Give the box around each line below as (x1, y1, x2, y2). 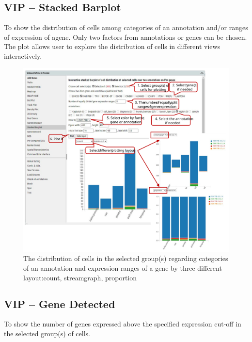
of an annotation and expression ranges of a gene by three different (23, 263, 222, 273)
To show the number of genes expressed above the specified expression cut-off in (4, 319, 241, 329)
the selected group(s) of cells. (4, 328, 90, 339)
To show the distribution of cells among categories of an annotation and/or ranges (4, 22, 248, 33)
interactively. (4, 50, 42, 61)
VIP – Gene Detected (4, 296, 115, 311)
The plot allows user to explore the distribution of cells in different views (4, 41, 220, 51)
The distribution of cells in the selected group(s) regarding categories (23, 253, 228, 263)
